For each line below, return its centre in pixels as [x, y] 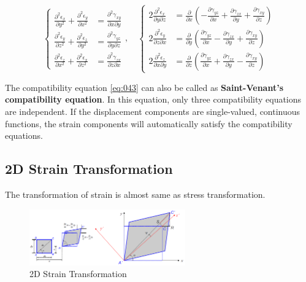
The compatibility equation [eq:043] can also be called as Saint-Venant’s [144, 87]
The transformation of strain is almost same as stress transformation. [135, 194]
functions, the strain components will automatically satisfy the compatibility [149, 123]
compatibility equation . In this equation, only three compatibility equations [153, 99]
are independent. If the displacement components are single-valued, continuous [153, 112]
